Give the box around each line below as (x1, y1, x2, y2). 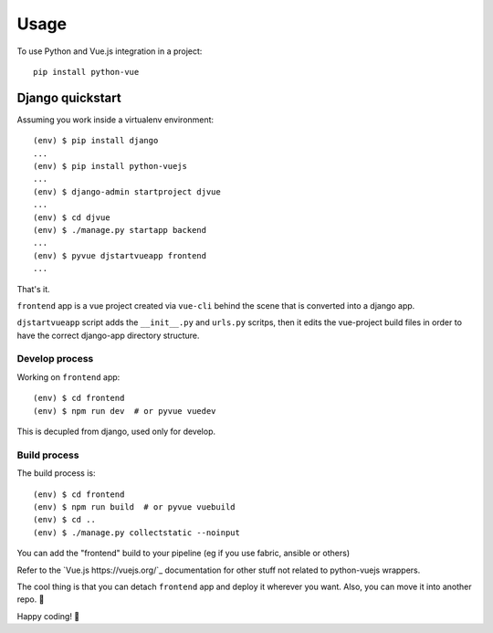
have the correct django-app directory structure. (16, 330, 200, 341)
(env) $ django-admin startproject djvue (33, 186, 221, 196)
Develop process (16, 353, 94, 365)
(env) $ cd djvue (33, 212, 110, 223)
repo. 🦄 (16, 594, 45, 605)
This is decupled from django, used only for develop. (16, 426, 216, 438)
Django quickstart (16, 90, 122, 105)
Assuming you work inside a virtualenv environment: (16, 114, 215, 125)
